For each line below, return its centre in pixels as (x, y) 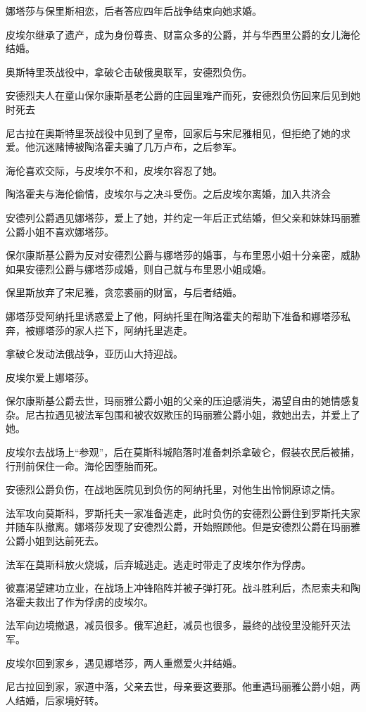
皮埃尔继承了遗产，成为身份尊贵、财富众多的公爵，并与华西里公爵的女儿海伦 (183, 34)
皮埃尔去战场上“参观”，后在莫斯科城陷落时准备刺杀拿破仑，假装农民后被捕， (183, 452)
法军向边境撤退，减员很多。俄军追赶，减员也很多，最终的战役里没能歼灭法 (178, 625)
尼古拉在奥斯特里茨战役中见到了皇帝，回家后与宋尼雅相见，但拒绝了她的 (173, 133)
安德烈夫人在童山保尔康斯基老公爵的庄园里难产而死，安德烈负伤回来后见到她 (183, 95)
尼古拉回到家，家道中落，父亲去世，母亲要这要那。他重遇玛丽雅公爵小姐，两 (183, 686)
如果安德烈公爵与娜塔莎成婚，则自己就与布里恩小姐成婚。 (139, 268)
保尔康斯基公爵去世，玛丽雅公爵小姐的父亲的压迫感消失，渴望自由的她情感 (178, 401)
